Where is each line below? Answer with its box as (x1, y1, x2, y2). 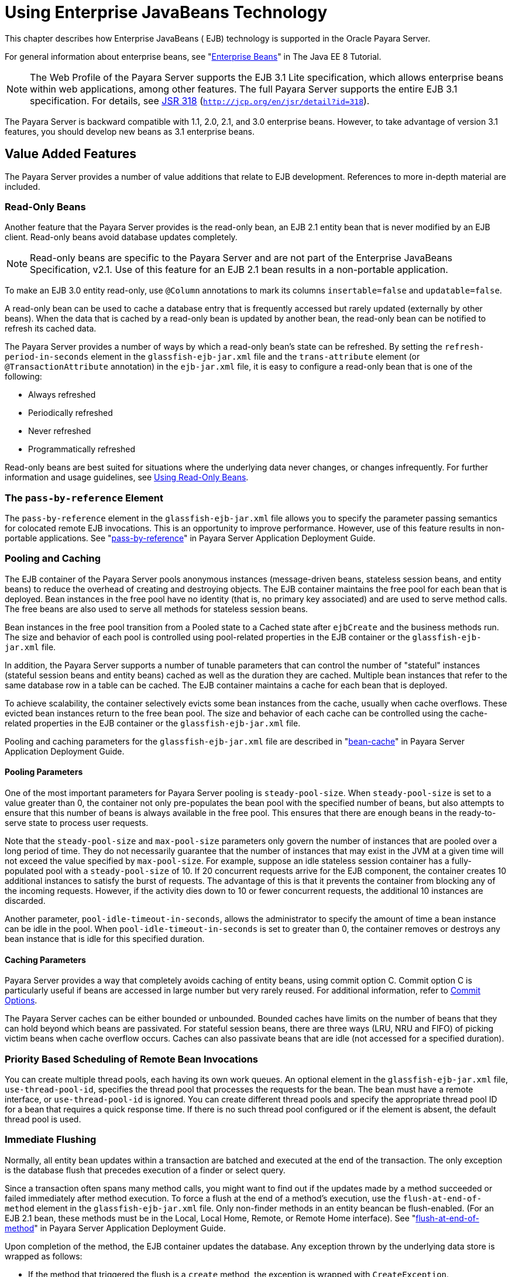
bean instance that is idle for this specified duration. (5, 934, 205, 944)
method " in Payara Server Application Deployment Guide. (5, 1223, 226, 1233)
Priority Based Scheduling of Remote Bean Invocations (5, 1053, 259, 1065)
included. (5, 181, 40, 192)
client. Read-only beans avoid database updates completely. (5, 232, 238, 243)
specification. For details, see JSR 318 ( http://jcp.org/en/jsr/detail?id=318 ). (30, 94, 370, 107)
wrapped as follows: (5, 1251, 83, 1261)
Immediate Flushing (5, 1133, 97, 1146)
